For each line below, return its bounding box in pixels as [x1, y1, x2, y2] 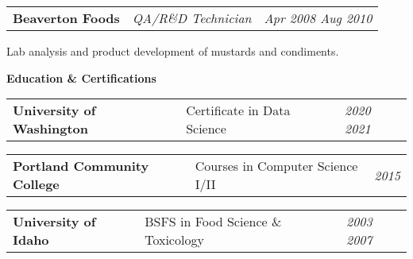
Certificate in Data [186, 101, 291, 120]
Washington [13, 119, 89, 138]
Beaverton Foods [13, 9, 120, 27]
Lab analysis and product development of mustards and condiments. [6, 43, 339, 59]
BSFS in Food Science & [145, 212, 282, 231]
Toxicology [145, 230, 204, 249]
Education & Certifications [6, 69, 156, 86]
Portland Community [13, 157, 149, 176]
